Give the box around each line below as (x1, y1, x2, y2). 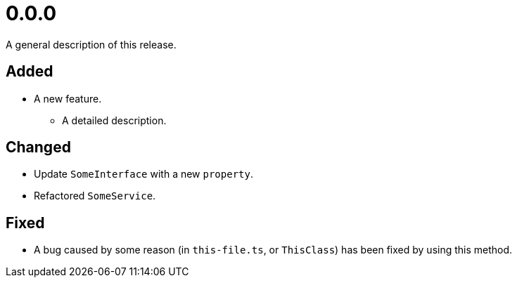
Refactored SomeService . (34, 190, 156, 202)
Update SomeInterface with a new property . (34, 168, 253, 180)
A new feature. (34, 92, 102, 105)
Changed (6, 138, 71, 157)
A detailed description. (62, 114, 167, 126)
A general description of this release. (6, 38, 177, 51)
